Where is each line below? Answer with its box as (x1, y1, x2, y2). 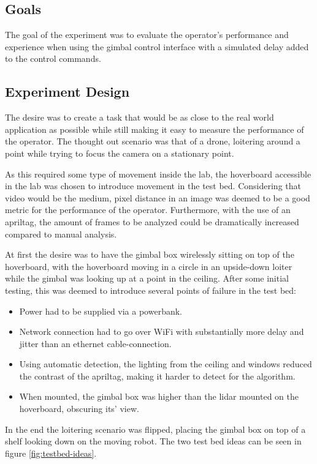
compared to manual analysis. (5, 227, 117, 240)
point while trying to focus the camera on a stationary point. (5, 146, 234, 159)
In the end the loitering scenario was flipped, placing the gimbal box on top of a (5, 422, 306, 435)
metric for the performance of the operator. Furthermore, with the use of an (5, 203, 291, 216)
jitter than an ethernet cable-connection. (19, 337, 172, 350)
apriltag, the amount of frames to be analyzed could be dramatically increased (5, 215, 299, 228)
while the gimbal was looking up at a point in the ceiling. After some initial (5, 272, 289, 285)
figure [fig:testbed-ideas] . (5, 446, 97, 459)
